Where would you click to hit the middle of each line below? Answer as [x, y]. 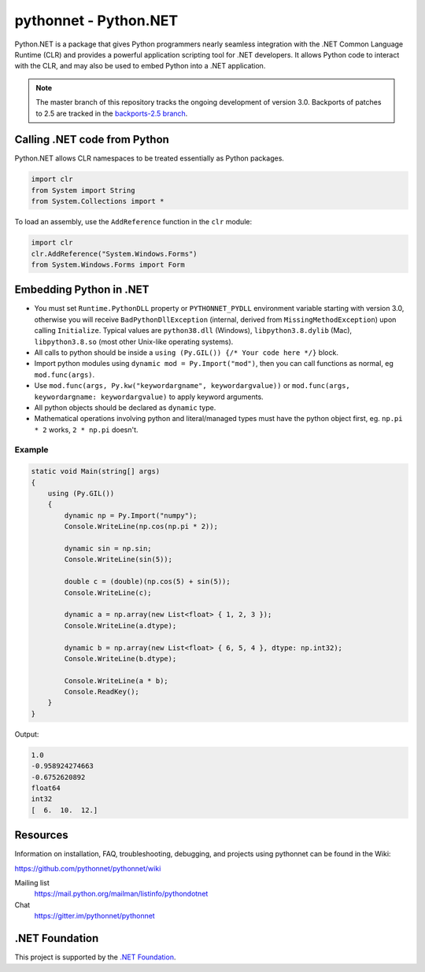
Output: [27, 734]
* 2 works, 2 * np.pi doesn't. [86, 430]
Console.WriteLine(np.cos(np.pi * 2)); [141, 527]
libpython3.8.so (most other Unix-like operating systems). [134, 342]
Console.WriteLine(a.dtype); [120, 625]
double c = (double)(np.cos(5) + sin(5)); [148, 582]
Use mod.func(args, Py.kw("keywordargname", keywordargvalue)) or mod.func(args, [192, 386]
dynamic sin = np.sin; [108, 548]
